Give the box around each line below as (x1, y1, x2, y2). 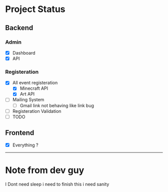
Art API (19, 91, 35, 97)
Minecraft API (19, 85, 48, 91)
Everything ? (12, 142, 38, 148)
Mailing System (12, 97, 44, 103)
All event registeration (12, 80, 58, 86)
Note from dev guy (5, 164, 84, 176)
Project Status (5, 4, 66, 15)
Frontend (5, 129, 34, 137)
